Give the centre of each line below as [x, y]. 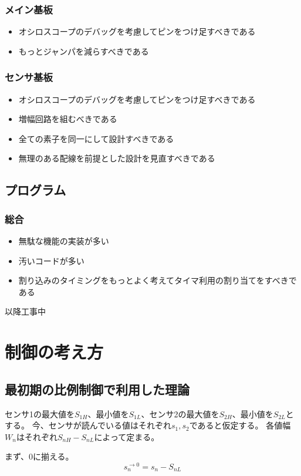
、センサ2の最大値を [180, 413]
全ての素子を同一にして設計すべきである [96, 138]
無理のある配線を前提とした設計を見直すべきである [117, 158]
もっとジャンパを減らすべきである [84, 51]
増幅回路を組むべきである [68, 119]
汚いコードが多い [51, 260]
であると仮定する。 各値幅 [240, 425]
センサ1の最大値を [40, 413]
